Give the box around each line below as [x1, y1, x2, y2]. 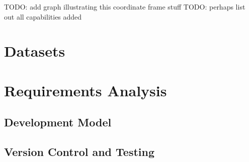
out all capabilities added [4, 11, 82, 22]
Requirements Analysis [4, 80, 167, 100]
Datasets [4, 41, 65, 61]
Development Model [4, 114, 112, 130]
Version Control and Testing [4, 144, 155, 159]
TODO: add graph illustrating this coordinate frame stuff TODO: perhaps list [4, 2, 245, 12]
